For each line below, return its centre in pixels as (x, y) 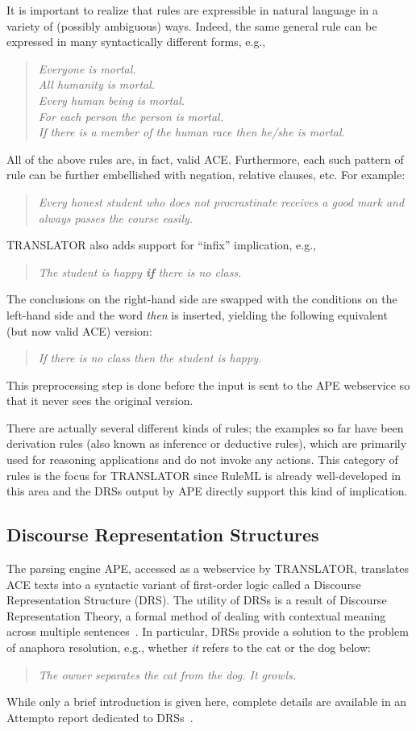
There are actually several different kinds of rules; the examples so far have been (205, 427)
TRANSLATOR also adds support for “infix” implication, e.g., (161, 245)
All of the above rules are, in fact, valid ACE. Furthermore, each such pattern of (205, 159)
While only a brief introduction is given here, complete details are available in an (207, 702)
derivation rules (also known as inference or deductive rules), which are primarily (207, 443)
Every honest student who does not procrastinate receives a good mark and (221, 201)
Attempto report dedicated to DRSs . (100, 717)
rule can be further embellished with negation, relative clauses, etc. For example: (206, 175)
